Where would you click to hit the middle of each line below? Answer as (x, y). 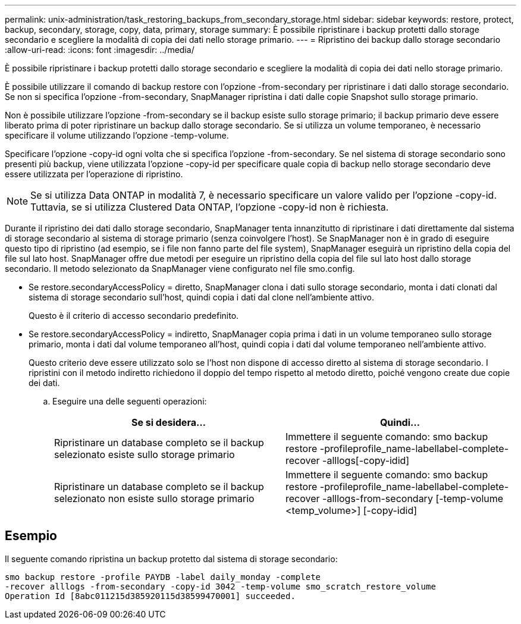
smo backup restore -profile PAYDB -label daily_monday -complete (163, 577)
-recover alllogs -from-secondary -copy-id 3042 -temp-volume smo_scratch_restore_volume (220, 586)
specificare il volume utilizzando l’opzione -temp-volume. (117, 135)
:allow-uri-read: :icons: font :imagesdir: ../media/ (100, 50)
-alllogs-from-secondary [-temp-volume (413, 498)
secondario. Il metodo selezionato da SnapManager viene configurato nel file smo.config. (180, 269)
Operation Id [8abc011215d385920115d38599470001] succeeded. (150, 596)
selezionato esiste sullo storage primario (145, 454)
